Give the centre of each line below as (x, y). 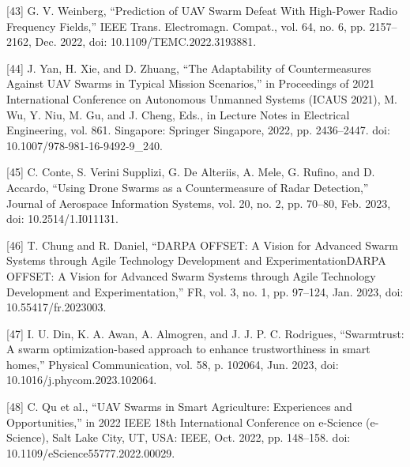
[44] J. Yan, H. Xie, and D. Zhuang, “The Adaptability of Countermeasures (189, 68)
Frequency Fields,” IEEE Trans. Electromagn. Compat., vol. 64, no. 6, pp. (186, 26)
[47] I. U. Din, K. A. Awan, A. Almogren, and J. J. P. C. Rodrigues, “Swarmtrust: (205, 333)
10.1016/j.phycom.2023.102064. (82, 380)
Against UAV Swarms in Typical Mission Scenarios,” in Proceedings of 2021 (191, 83)
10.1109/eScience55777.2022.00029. (91, 452)
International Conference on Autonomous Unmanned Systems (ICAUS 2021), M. (202, 98)
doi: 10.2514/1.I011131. (62, 218)
